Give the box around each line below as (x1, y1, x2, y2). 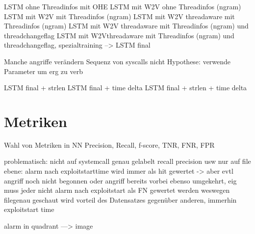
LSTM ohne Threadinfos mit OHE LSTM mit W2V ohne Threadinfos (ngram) (4, 1, 241, 11)
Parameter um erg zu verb (4, 66, 83, 76)
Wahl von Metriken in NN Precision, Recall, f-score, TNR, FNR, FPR (4, 139, 215, 150)
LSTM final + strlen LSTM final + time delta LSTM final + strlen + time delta (4, 82, 247, 93)
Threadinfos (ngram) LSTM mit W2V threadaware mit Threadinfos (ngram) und (4, 21, 249, 31)
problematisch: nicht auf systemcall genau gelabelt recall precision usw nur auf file (4, 156, 251, 166)
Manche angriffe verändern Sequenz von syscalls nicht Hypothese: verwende (4, 56, 231, 66)
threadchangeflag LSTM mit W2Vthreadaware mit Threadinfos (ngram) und (4, 30, 234, 40)
